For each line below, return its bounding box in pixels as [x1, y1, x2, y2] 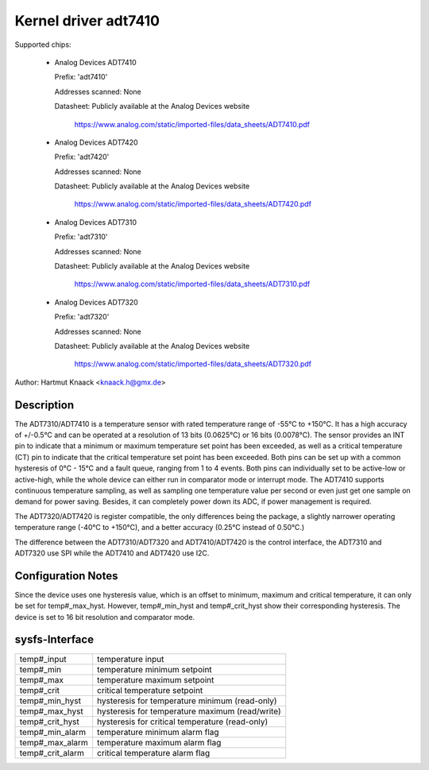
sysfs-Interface [14, 633, 95, 647]
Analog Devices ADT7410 [54, 57, 137, 67]
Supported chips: [14, 40, 71, 49]
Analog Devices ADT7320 [54, 297, 138, 307]
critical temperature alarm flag [96, 747, 211, 758]
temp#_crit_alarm [19, 747, 85, 758]
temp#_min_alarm [19, 726, 87, 737]
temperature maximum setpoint [96, 674, 214, 685]
